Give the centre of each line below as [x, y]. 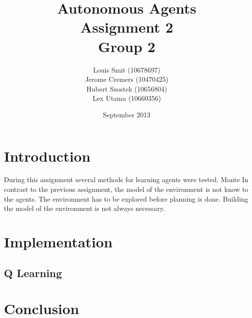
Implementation [58, 241]
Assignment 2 [127, 27]
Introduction [47, 156]
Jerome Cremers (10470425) [127, 79]
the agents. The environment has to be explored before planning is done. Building [126, 198]
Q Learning [33, 272]
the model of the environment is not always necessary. [85, 208]
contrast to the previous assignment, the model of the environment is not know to [126, 189]
